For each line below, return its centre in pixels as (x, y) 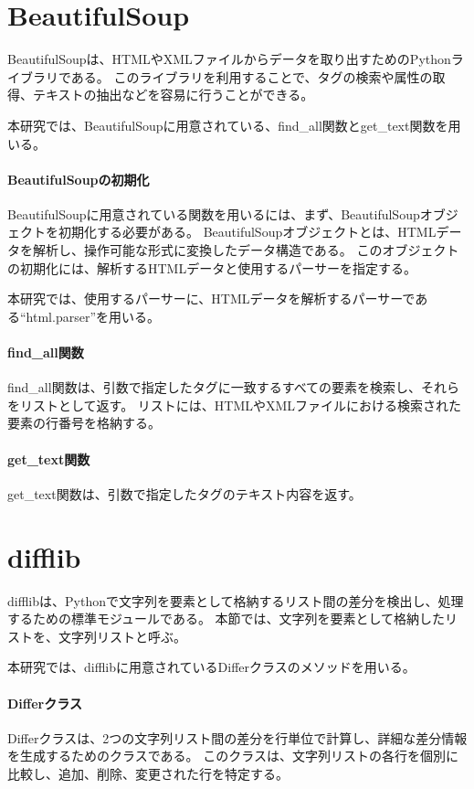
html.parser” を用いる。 (93, 316)
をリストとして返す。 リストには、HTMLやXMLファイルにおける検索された (235, 405)
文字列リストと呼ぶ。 (122, 636)
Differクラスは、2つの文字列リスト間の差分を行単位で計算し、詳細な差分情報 (237, 737)
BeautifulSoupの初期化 (79, 179)
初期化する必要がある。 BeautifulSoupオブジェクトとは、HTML (247, 232)
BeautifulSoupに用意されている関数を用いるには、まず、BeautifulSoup (214, 213)
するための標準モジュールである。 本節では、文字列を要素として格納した (226, 618)
